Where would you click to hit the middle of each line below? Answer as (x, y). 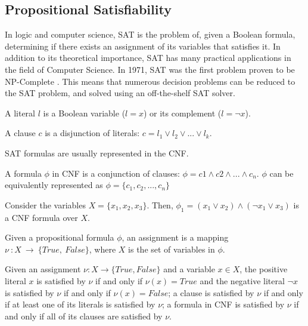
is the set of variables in (172, 249)
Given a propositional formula (60, 237)
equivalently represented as (54, 185)
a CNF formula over (41, 217)
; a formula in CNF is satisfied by (223, 304)
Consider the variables (45, 204)
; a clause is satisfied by (211, 292)
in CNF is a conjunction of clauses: (116, 173)
